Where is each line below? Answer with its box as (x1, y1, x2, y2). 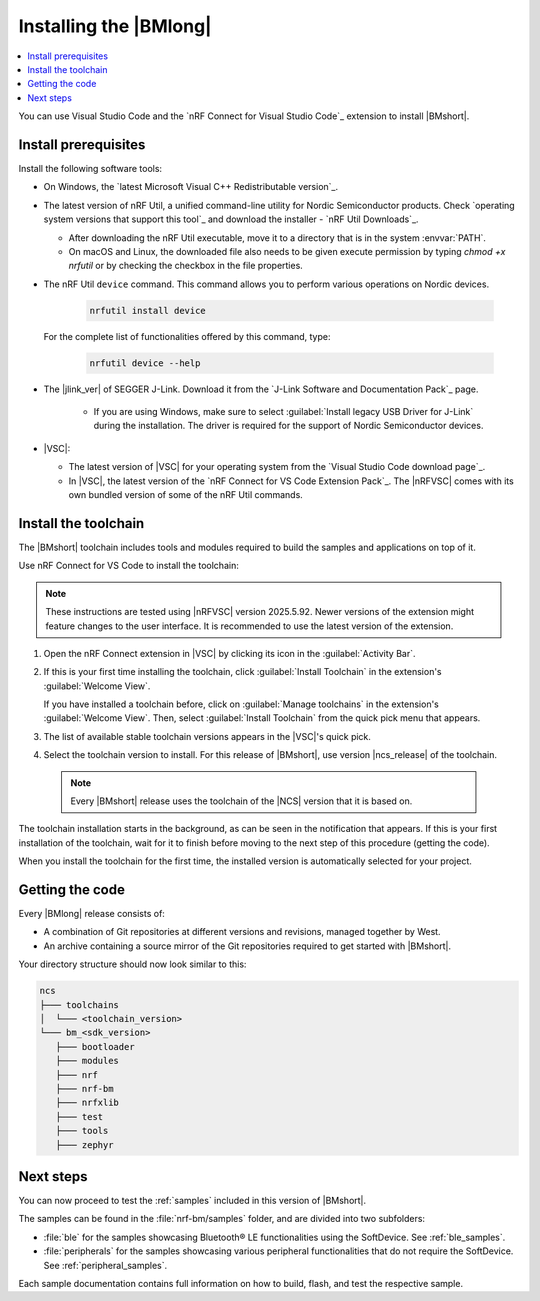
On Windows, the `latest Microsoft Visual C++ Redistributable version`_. (43, 181, 339, 193)
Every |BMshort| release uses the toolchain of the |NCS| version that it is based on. (70, 795, 413, 807)
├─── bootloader (55, 1041, 135, 1052)
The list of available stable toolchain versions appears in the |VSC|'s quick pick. (43, 730, 372, 742)
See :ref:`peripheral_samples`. (43, 1259, 168, 1271)
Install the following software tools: (18, 163, 163, 175)
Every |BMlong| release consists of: (18, 908, 165, 920)
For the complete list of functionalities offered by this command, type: (43, 330, 331, 342)
